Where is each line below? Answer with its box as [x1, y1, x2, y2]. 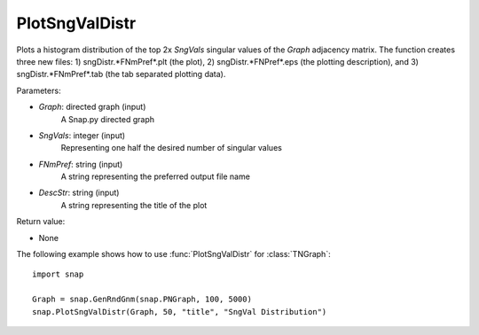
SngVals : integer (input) [38, 129, 126, 141]
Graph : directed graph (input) [38, 102, 146, 113]
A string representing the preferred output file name [60, 171, 250, 182]
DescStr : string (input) [38, 187, 120, 199]
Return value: [16, 216, 66, 227]
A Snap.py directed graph [60, 113, 155, 124]
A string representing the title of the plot [60, 199, 208, 210]
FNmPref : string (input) [38, 159, 123, 169]
